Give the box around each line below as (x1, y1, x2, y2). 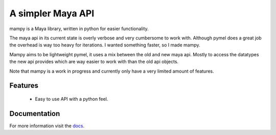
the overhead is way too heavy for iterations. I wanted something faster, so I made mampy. (9, 42, 200, 48)
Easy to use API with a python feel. (35, 96, 108, 102)
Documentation (9, 109, 60, 118)
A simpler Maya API (9, 8, 95, 19)
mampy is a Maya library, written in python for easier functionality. (9, 26, 149, 32)
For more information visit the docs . (9, 123, 85, 129)
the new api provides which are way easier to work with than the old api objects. (9, 59, 179, 65)
